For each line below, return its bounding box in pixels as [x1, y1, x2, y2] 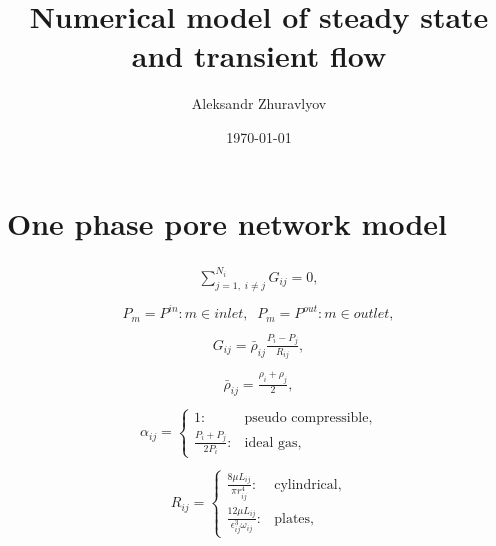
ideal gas [244, 435, 298, 450]
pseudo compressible [244, 410, 369, 425]
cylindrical [274, 477, 338, 492]
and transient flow [131, 35, 387, 76]
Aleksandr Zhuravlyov [191, 93, 327, 114]
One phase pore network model [7, 202, 447, 243]
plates [274, 511, 311, 526]
